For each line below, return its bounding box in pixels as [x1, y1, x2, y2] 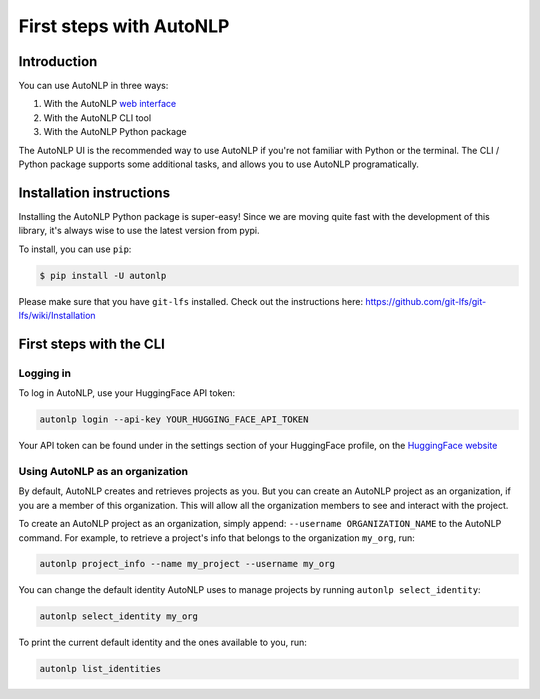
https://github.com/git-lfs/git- [365, 295, 487, 307]
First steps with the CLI [18, 335, 165, 352]
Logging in [18, 366, 72, 380]
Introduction [18, 53, 98, 70]
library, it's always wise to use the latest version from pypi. [18, 225, 260, 237]
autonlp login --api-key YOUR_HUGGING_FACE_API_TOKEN [39, 414, 309, 425]
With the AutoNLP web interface [43, 98, 177, 110]
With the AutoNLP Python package [43, 126, 187, 138]
